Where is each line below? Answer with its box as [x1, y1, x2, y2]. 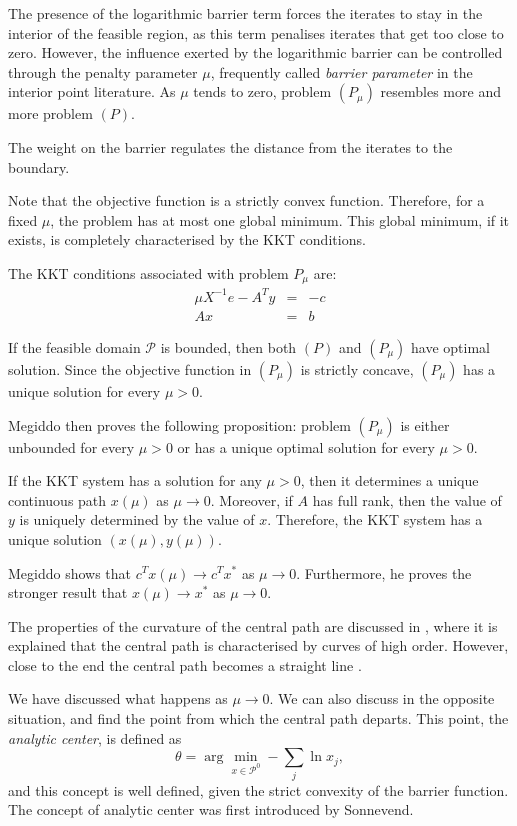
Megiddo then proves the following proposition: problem [8, 414, 351, 435]
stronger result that [8, 582, 128, 603]
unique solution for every [8, 380, 161, 401]
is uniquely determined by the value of [19, 509, 255, 530]
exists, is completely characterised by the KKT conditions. [8, 229, 366, 250]
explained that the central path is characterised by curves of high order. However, [8, 635, 509, 656]
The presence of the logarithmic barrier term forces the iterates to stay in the [8, 3, 483, 23]
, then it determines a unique [300, 470, 479, 491]
